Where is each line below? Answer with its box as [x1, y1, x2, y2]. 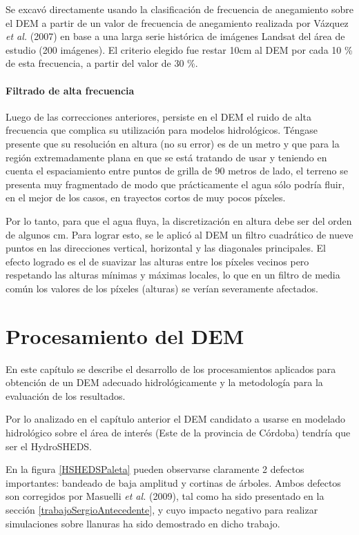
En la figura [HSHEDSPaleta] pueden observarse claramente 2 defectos [6, 462, 304, 476]
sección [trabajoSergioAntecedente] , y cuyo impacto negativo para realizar [6, 502, 318, 516]
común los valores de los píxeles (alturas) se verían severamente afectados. [6, 281, 318, 295]
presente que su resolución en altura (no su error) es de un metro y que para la [6, 136, 340, 150]
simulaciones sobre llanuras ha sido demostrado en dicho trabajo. [6, 516, 280, 530]
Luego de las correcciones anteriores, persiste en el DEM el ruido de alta [6, 109, 311, 123]
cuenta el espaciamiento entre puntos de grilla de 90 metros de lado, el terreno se [6, 163, 348, 178]
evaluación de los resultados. [6, 388, 126, 403]
